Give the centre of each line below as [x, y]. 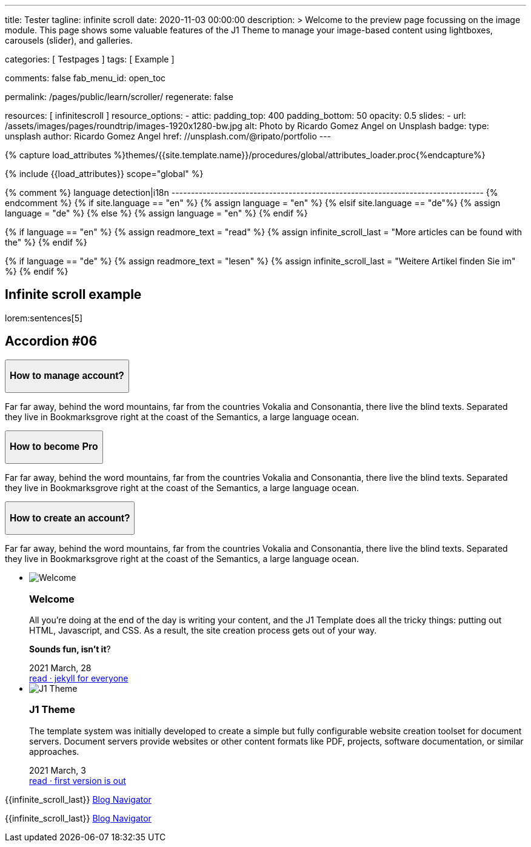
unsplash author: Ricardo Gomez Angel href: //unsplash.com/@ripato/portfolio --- [168, 136]
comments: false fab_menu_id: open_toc [85, 78]
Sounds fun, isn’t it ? [70, 649]
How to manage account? [67, 376]
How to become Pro [54, 447]
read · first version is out [78, 780]
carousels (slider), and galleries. [69, 40]
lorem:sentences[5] [44, 318]
